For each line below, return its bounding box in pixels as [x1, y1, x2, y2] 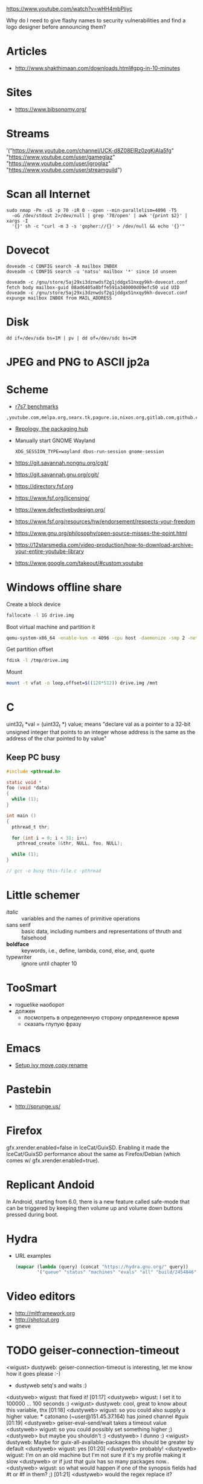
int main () [6, 812, 36, 819]
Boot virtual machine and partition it [6, 623, 95, 630]
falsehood [21, 934, 47, 941]
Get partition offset [6, 646, 53, 653]
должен [14, 1007, 36, 1015]
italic [6, 908, 19, 915]
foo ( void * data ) [6, 785, 50, 791]
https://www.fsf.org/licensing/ [14, 494, 90, 502]
